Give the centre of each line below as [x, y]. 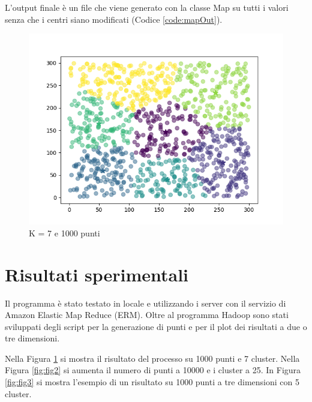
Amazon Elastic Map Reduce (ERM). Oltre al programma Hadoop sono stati [147, 315]
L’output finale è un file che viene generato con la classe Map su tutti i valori [147, 7]
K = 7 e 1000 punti [64, 232]
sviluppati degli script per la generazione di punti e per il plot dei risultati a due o [156, 326]
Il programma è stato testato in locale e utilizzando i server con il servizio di [145, 303]
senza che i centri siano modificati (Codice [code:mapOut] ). [114, 19]
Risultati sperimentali [97, 274]
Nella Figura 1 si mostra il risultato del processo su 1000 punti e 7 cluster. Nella [152, 358]
